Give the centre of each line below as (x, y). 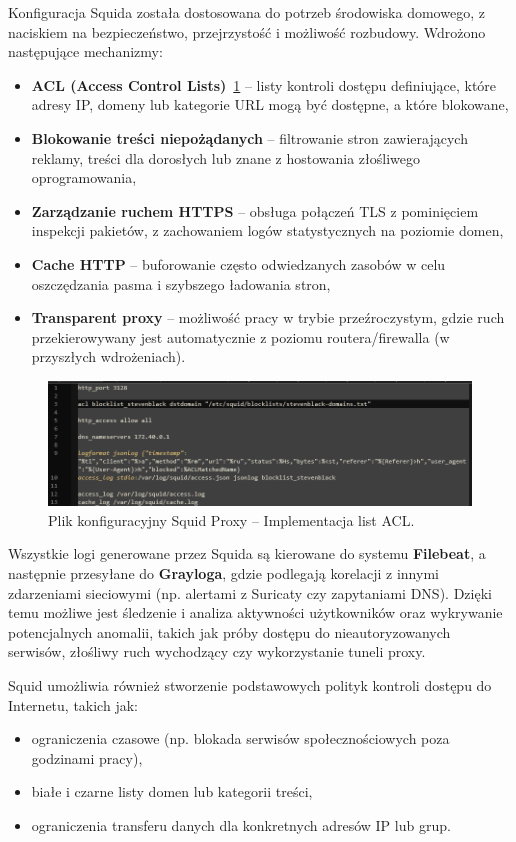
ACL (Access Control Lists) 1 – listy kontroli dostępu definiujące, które (264, 84)
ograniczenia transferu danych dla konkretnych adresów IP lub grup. (241, 824)
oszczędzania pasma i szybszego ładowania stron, (181, 283)
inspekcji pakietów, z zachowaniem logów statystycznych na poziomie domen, (267, 230)
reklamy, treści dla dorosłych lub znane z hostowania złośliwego (225, 157)
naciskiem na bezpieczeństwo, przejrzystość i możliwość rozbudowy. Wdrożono (247, 31)
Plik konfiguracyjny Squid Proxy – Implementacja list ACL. (231, 519)
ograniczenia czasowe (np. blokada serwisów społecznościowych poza (240, 738)
